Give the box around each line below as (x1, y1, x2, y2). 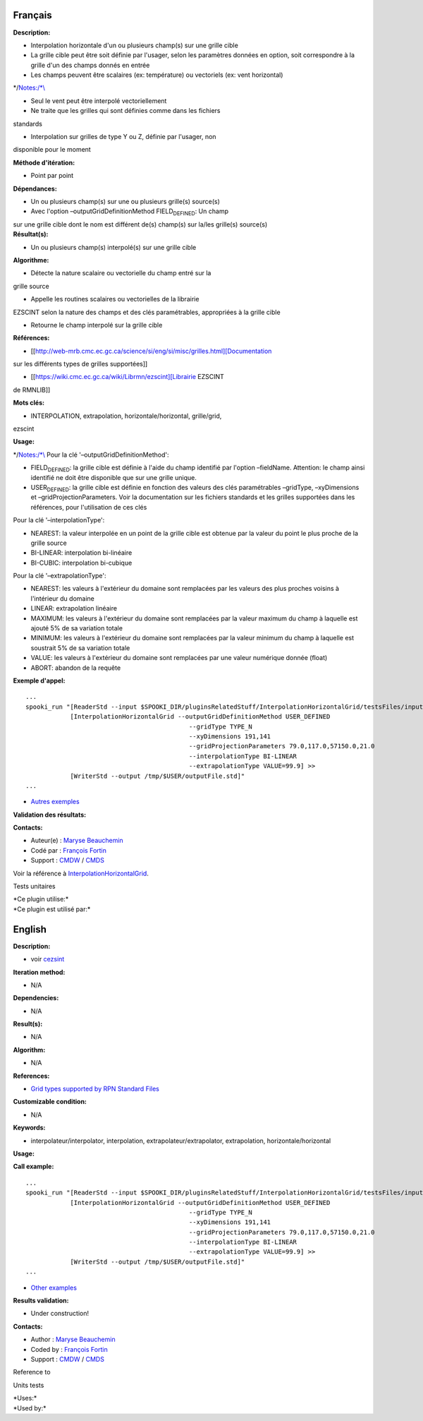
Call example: (13, 1162, 54, 1171)
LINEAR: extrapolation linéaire (30, 604, 118, 613)
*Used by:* (13, 1403, 47, 1412)
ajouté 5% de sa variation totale (30, 624, 123, 632)
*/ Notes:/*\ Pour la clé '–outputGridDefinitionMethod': (13, 450, 169, 459)
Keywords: (13, 1123, 46, 1132)
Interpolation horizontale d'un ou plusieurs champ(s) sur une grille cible (30, 41, 239, 49)
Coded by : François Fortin (30, 1345, 109, 1353)
